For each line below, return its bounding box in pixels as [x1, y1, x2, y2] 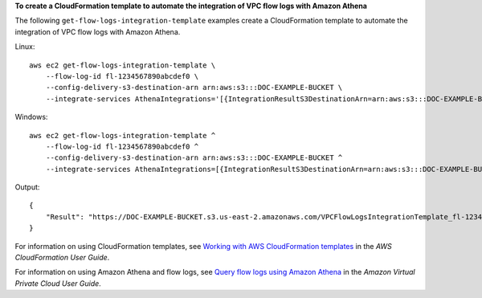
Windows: [14, 112, 48, 122]
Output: [14, 182, 40, 192]
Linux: [14, 42, 35, 51]
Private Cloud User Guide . [14, 278, 102, 288]
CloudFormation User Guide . [14, 253, 110, 263]
